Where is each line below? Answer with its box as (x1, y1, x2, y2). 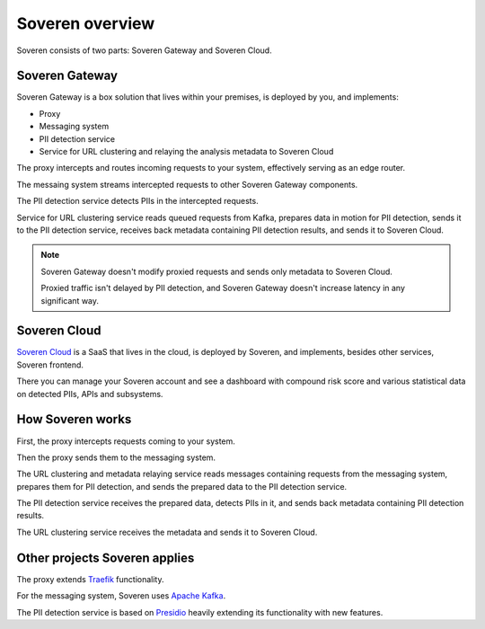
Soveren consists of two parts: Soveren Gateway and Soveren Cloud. (16, 45, 273, 56)
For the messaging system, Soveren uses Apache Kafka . (16, 590, 226, 601)
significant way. (40, 295, 99, 306)
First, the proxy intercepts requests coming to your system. (16, 436, 235, 447)
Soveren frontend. (16, 359, 84, 370)
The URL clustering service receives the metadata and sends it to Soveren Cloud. (16, 527, 318, 537)
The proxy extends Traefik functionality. (16, 573, 164, 584)
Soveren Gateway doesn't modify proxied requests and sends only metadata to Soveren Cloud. (40, 266, 392, 277)
